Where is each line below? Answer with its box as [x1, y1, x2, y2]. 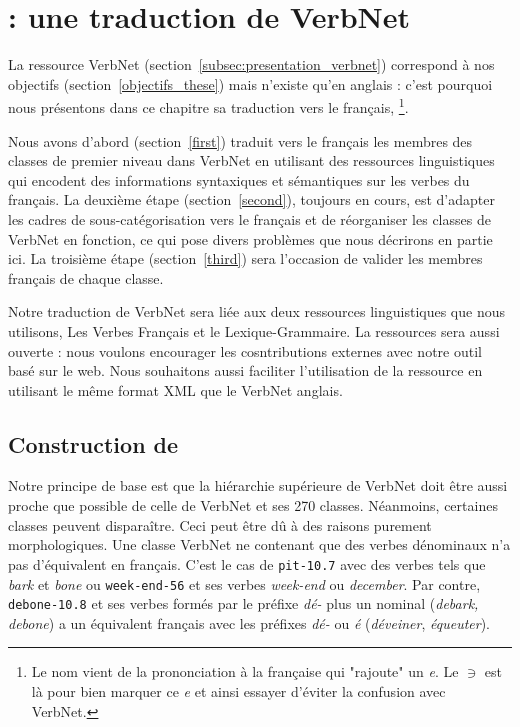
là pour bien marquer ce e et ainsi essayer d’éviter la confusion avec [31, 681, 446, 702]
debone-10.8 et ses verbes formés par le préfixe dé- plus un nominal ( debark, [8, 593, 479, 614]
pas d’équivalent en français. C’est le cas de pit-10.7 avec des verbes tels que [8, 553, 486, 574]
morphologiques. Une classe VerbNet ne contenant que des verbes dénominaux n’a [8, 534, 511, 555]
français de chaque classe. [8, 267, 164, 288]
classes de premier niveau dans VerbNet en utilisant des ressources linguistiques [8, 150, 495, 171]
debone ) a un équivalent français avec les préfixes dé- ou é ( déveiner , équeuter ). [8, 612, 491, 633]
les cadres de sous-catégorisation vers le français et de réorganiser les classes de [8, 208, 491, 229]
